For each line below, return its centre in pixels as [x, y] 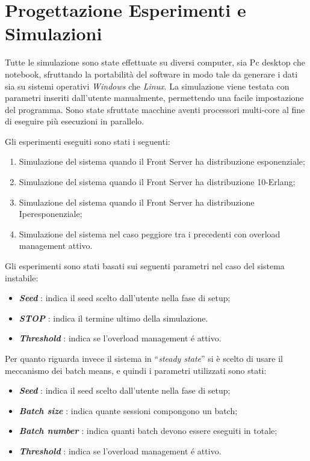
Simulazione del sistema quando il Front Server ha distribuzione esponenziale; [162, 161]
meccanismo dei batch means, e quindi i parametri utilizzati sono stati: [136, 370]
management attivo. [56, 246]
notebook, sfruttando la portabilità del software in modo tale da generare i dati [151, 74]
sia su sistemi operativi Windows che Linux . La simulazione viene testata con [147, 86]
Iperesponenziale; [51, 214]
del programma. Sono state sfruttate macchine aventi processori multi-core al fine [155, 109]
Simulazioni [54, 33]
